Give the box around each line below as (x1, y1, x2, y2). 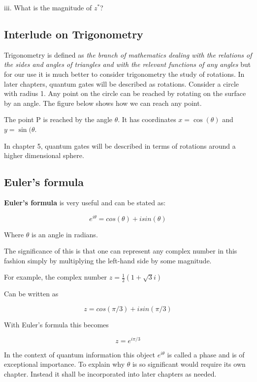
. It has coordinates (118, 114, 176, 125)
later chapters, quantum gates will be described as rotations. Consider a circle (4, 78, 239, 89)
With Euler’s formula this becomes (4, 319, 109, 329)
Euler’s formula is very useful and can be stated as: (4, 197, 166, 207)
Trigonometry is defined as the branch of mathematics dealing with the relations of (4, 49, 252, 60)
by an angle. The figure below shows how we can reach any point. (4, 97, 202, 108)
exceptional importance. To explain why (4, 359, 125, 369)
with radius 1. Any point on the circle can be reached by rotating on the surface (4, 88, 246, 98)
